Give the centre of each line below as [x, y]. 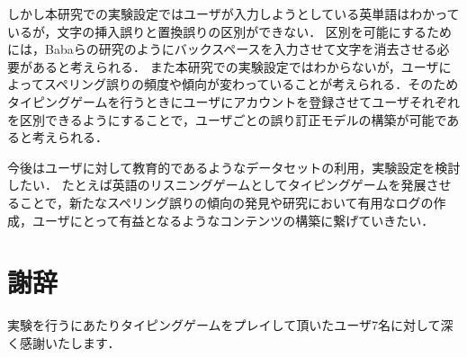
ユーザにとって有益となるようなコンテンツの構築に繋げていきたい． [233, 220]
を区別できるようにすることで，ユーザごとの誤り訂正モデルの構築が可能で [227, 119]
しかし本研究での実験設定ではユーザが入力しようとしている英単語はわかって [233, 13]
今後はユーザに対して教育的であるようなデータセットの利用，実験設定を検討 [234, 167]
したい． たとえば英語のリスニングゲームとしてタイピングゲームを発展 [217, 185]
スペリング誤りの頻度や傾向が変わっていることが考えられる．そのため [251, 84]
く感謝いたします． [64, 342]
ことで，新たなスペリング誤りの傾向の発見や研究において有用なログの [226, 202]
